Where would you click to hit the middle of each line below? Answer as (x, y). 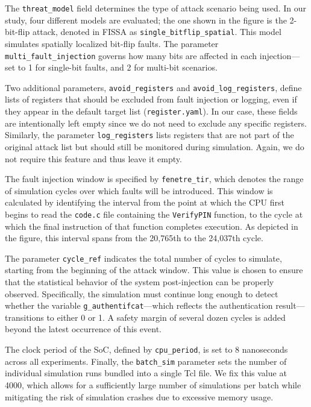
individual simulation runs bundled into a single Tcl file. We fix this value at (146, 373)
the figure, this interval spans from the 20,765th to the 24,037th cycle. (134, 238)
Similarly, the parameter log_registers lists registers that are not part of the (149, 135)
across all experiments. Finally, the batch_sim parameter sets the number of (146, 361)
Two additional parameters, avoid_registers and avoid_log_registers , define (153, 87)
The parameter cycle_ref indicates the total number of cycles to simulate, (143, 258)
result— (290, 305)
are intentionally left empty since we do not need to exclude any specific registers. (156, 123)
